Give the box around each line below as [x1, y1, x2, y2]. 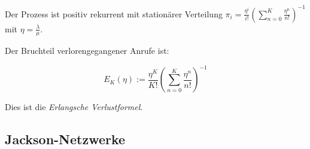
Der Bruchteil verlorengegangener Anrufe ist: [5, 44, 169, 57]
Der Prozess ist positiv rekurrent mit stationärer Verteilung [5, 7, 223, 20]
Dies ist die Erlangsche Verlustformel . [5, 101, 143, 113]
